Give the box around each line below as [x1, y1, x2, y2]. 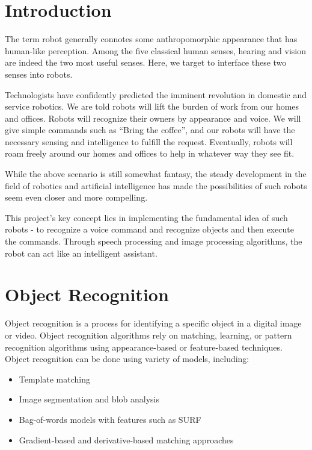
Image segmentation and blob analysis [19, 393, 159, 405]
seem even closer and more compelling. [5, 191, 148, 204]
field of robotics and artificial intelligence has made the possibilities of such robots [5, 179, 307, 192]
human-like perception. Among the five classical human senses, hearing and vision [5, 44, 307, 57]
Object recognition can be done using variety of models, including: [5, 352, 249, 365]
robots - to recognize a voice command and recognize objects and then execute [5, 223, 294, 236]
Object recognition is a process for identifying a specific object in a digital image [5, 317, 302, 330]
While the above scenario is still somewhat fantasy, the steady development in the [5, 167, 307, 180]
